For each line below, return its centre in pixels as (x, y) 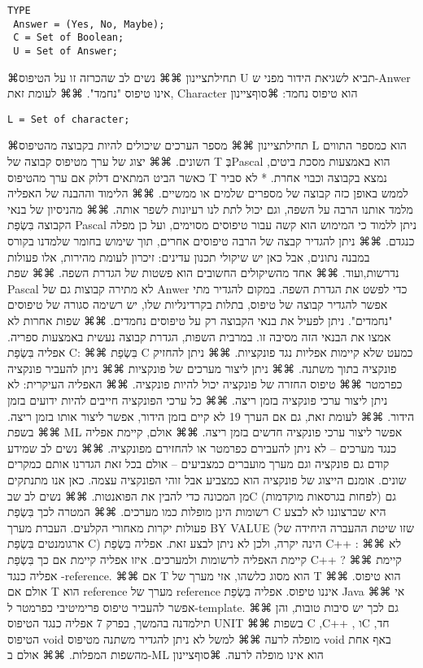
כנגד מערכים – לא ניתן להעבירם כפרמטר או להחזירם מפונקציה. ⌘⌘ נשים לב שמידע (202, 447)
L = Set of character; (69, 119)
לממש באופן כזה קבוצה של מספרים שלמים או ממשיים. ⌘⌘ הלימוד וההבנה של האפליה (208, 193)
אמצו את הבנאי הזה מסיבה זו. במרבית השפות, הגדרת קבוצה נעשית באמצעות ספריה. (199, 336)
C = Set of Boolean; (69, 38)
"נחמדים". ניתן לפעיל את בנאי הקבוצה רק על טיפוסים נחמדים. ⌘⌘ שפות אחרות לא (200, 320)
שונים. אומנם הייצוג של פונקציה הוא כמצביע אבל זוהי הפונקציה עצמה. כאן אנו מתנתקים (207, 479)
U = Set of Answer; (66, 51)
